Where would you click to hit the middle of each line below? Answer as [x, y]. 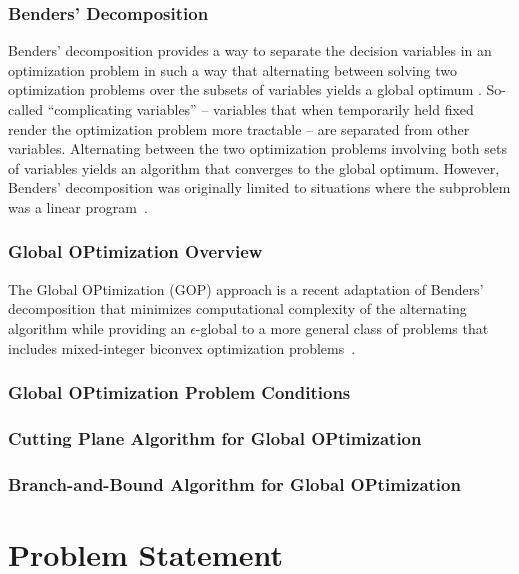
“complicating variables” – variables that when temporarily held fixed [260, 109]
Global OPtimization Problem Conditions [179, 392]
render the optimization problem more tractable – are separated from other [239, 128]
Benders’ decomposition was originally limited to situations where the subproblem [259, 187]
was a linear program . [78, 206]
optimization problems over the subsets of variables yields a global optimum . [245, 89]
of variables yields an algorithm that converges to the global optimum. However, [254, 167]
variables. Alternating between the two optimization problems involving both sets [257, 148]
